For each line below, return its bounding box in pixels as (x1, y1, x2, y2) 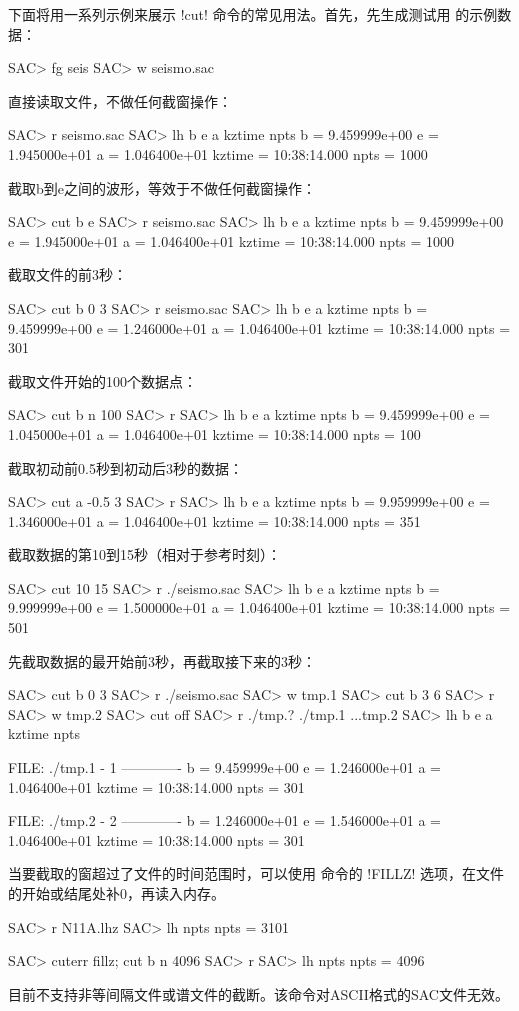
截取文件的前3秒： (8, 264, 127, 285)
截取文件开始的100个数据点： (8, 370, 197, 391)
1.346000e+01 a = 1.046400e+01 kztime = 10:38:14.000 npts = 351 (8, 510, 421, 531)
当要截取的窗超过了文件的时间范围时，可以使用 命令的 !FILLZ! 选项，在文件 (8, 863, 505, 884)
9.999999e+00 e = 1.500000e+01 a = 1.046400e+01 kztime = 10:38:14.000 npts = (8, 597, 511, 618)
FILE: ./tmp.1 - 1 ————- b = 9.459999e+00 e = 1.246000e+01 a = (8, 757, 441, 778)
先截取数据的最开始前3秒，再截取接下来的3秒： (8, 650, 316, 671)
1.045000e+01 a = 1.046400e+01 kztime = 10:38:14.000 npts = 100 (8, 423, 421, 444)
